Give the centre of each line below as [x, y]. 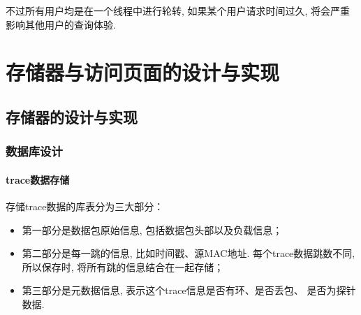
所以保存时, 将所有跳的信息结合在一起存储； [123, 266]
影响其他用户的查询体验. [61, 24]
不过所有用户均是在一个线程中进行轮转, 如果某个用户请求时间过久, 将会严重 [178, 10]
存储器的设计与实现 [72, 116]
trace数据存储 [38, 179]
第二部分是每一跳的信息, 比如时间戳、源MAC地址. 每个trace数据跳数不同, [189, 253]
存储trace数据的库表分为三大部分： [85, 206]
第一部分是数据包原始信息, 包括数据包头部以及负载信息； [152, 229]
